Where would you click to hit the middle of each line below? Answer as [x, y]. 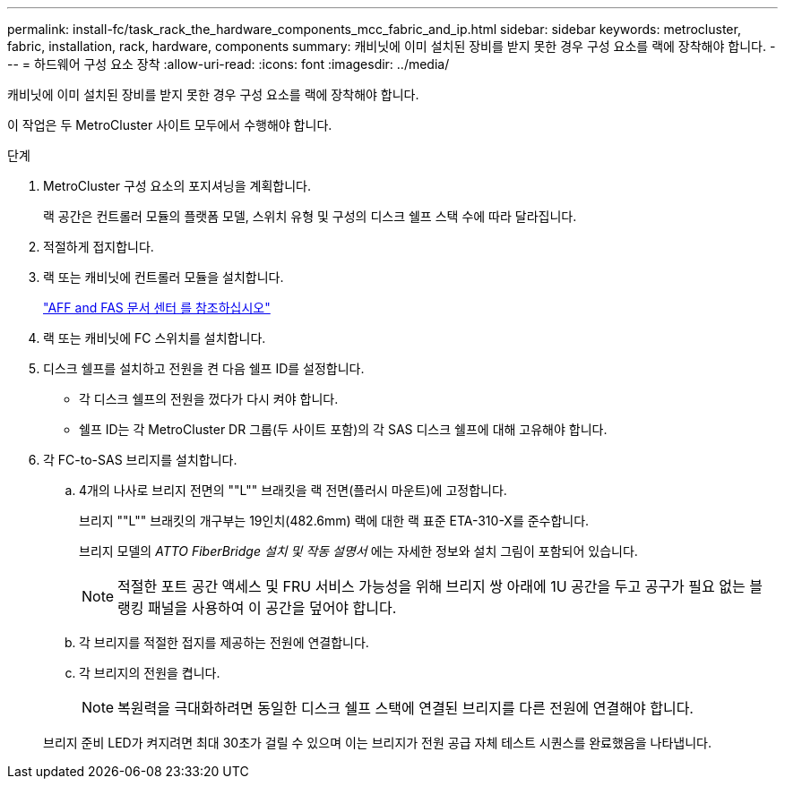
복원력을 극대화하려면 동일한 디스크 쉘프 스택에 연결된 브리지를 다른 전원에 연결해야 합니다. [405, 708]
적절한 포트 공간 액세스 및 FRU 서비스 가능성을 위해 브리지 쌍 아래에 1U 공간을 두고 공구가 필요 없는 [431, 586]
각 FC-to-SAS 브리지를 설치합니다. [140, 460]
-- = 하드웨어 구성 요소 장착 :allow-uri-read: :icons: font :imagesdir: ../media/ [229, 64]
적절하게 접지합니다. [99, 247]
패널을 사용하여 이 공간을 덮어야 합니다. [272, 608]
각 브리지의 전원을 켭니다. [150, 673]
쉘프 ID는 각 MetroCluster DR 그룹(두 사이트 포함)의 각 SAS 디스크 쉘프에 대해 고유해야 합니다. [343, 429]
